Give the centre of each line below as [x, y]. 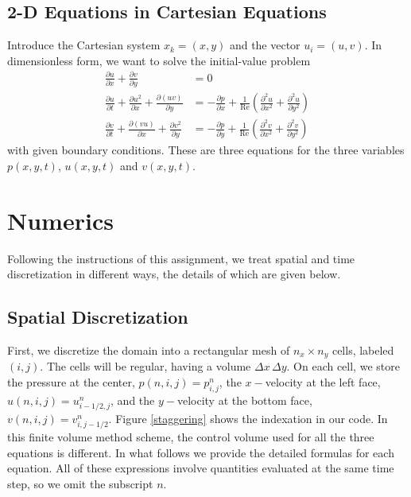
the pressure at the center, [71, 382]
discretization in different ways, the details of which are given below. [174, 274]
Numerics [60, 220]
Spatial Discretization [98, 317]
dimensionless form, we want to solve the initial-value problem [159, 60]
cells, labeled [363, 350]
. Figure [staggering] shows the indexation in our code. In [248, 419]
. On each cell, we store [343, 366]
